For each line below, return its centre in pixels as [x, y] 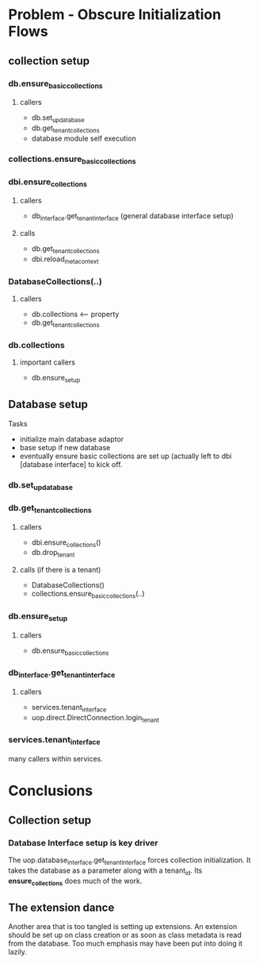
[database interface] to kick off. [71, 464]
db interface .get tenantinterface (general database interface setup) [132, 217]
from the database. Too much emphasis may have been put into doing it [126, 943]
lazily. [18, 952]
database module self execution [84, 138]
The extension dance [61, 907]
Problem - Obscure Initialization [115, 15]
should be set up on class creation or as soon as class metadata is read [125, 935]
